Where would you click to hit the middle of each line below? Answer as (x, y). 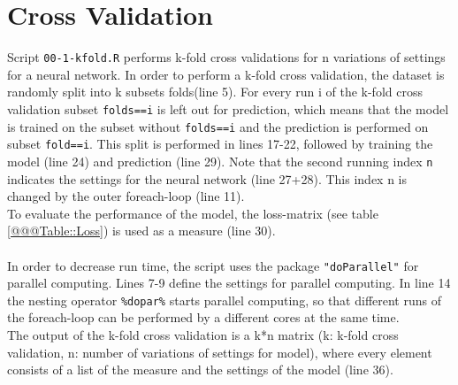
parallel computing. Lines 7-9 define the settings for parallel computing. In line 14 (229, 283)
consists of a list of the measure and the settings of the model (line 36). (200, 370)
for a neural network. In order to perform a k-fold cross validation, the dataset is (226, 74)
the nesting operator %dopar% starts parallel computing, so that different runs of (224, 300)
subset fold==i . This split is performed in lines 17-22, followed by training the (220, 144)
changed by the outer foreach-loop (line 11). (126, 196)
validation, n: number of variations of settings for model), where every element (220, 352)
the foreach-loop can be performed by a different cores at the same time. (203, 317)
